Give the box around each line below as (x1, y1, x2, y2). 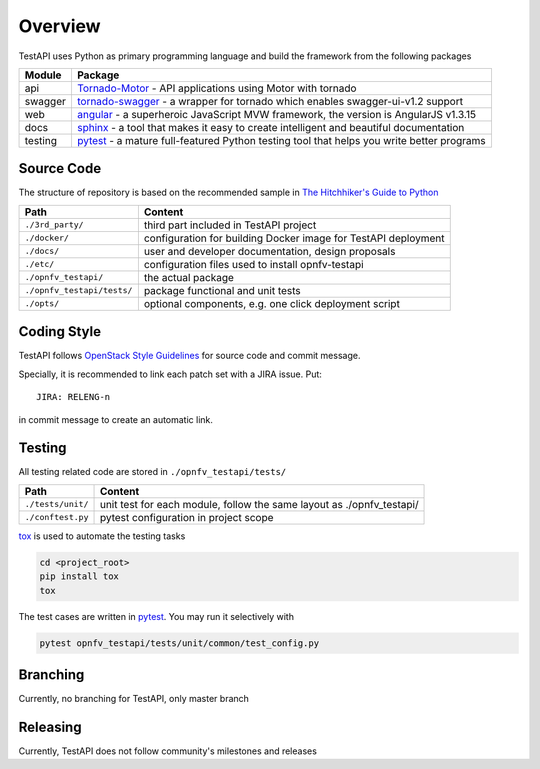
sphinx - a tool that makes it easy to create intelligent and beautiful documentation (76, 120, 465, 134)
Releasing (18, 718, 82, 735)
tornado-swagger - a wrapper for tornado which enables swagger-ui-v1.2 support (76, 94, 464, 108)
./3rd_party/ (24, 220, 84, 230)
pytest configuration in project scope (99, 510, 274, 524)
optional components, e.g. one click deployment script (143, 296, 400, 310)
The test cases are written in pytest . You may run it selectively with (18, 610, 295, 622)
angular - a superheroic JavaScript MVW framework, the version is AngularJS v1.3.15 (76, 107, 477, 121)
